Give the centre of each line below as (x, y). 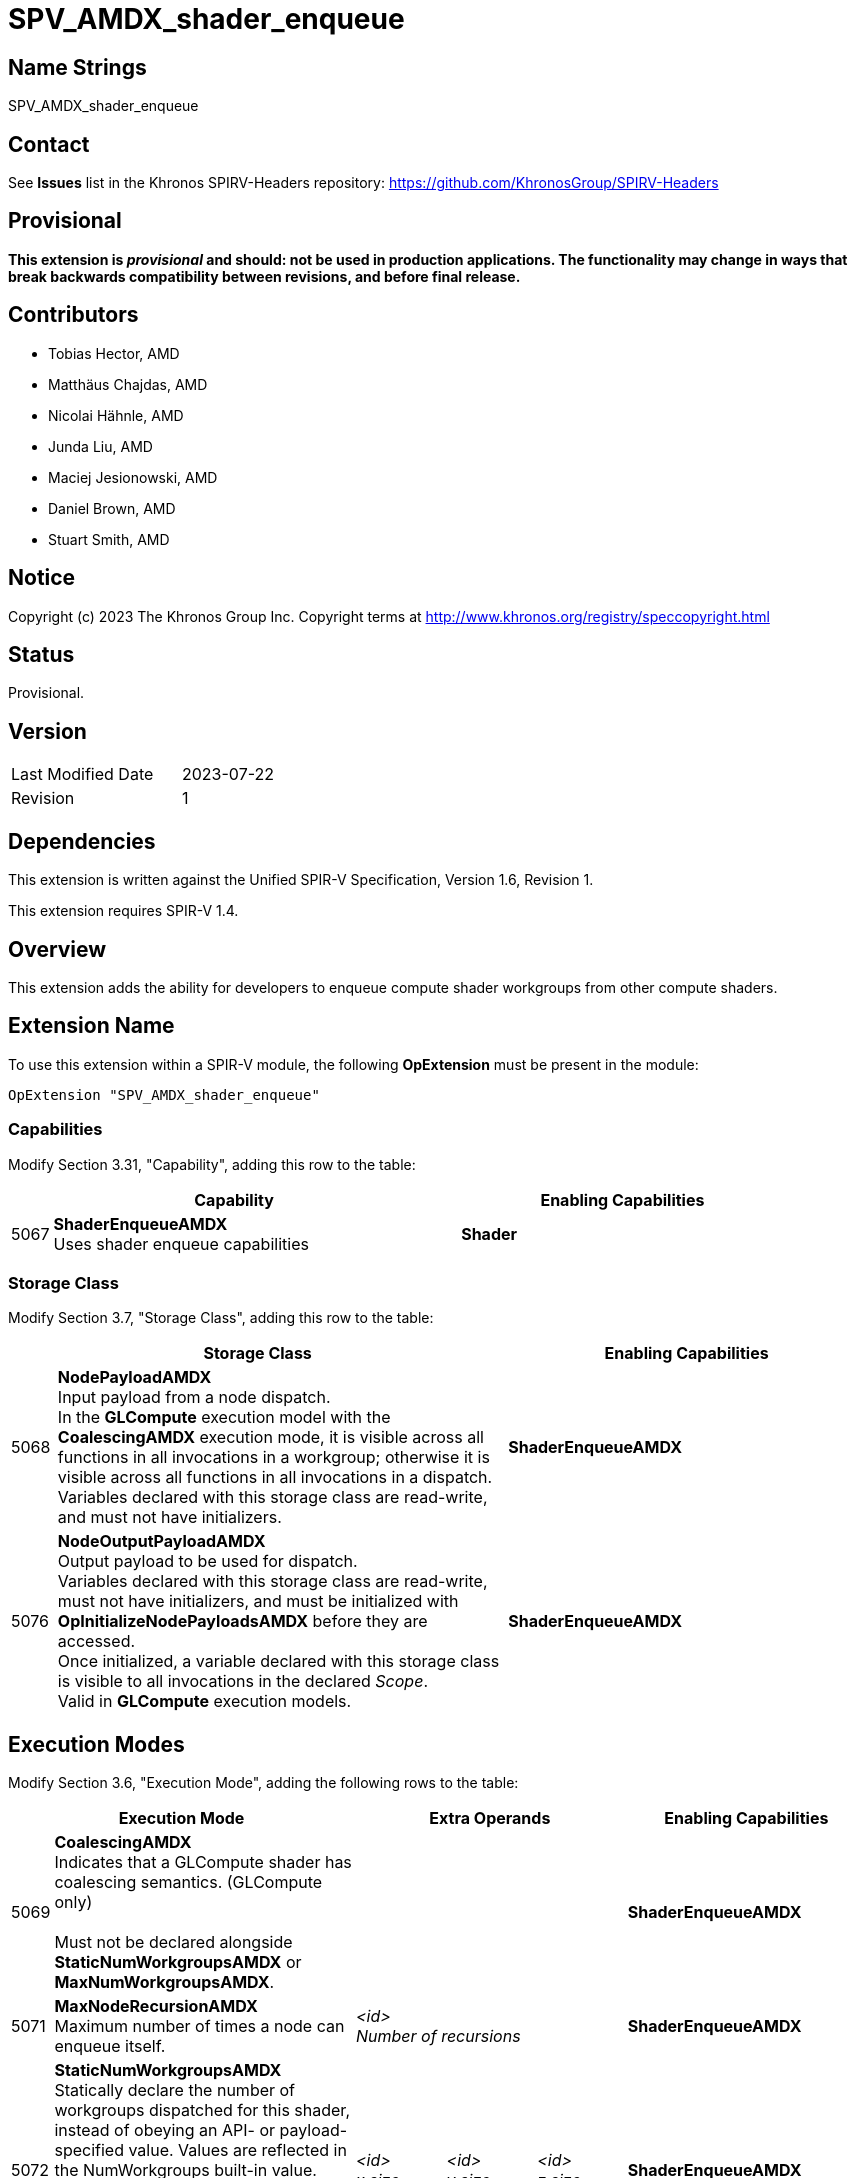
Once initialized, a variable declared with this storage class (278, 1661)
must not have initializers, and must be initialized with (258, 1601)
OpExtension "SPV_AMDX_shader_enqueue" (164, 1094)
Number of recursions (438, 2036)
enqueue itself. (110, 2046)
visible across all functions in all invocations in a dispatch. (275, 1477)
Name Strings (77, 67)
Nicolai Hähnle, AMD (116, 415)
